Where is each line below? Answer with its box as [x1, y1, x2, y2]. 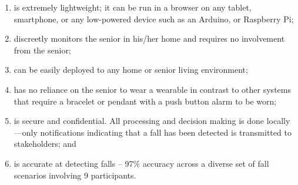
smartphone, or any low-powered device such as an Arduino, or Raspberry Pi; [14, 12, 294, 25]
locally [266, 115, 290, 127]
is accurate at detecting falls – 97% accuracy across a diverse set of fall [14, 157, 269, 169]
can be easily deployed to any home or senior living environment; [14, 63, 248, 76]
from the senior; [14, 43, 71, 56]
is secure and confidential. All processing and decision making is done [14, 115, 264, 127]
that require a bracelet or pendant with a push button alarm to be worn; [14, 95, 277, 107]
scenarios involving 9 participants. [14, 169, 136, 181]
